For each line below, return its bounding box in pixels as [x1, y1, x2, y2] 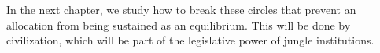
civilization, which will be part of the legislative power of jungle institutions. [6, 32, 374, 48]
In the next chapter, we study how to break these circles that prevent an [6, 2, 356, 17]
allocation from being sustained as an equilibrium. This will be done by [6, 16, 351, 33]
